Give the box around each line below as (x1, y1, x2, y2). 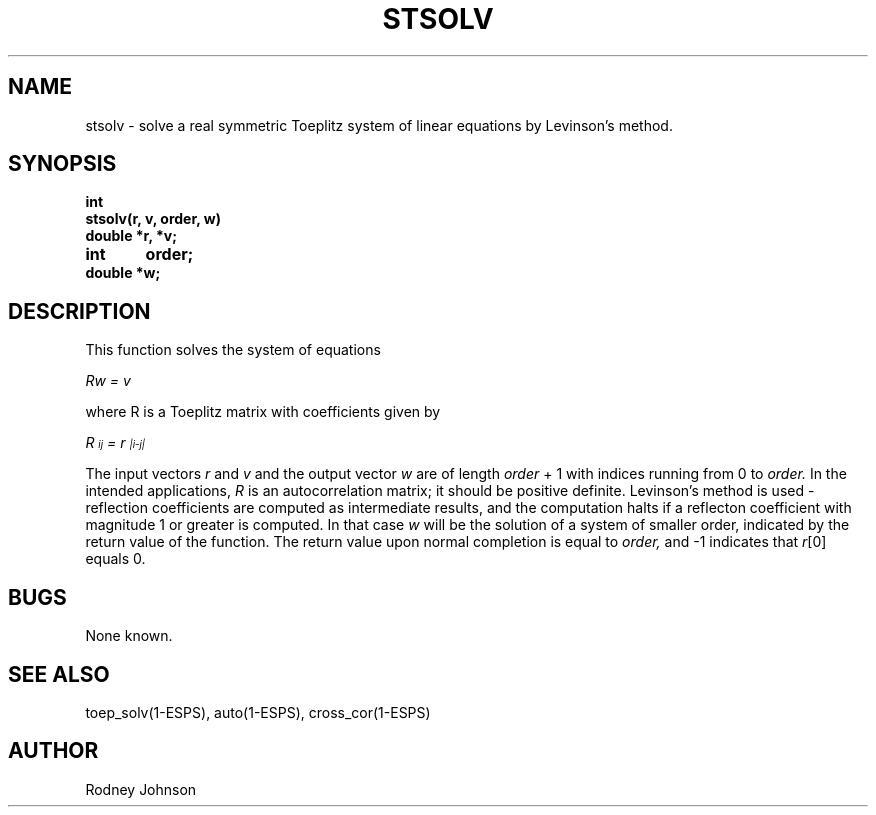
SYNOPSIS (8, 151, 117, 177)
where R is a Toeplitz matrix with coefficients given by (85, 403, 441, 421)
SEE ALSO (8, 661, 110, 687)
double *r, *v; (85, 227, 178, 245)
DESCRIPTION (8, 298, 151, 324)
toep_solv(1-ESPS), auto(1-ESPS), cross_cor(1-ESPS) (85, 703, 431, 721)
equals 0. (85, 550, 146, 568)
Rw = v (85, 372, 131, 390)
